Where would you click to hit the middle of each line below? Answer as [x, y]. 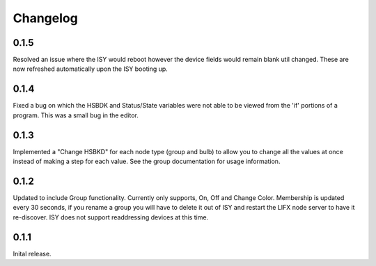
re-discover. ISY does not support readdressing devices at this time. [111, 217]
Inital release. [32, 253]
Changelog [45, 18]
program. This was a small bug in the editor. [76, 115]
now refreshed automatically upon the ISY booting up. [91, 69]
